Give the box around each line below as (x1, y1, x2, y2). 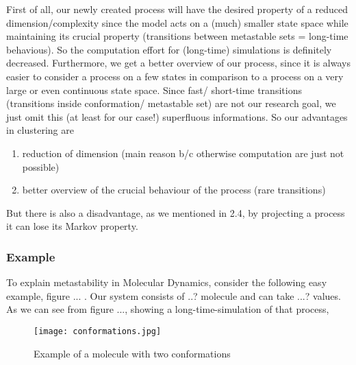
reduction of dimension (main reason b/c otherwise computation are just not (22, 145, 344, 160)
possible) (22, 159, 60, 174)
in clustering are (6, 123, 74, 137)
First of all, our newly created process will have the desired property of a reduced (6, 2, 348, 16)
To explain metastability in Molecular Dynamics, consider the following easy (6, 275, 327, 290)
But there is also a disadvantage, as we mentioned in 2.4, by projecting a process (6, 205, 345, 220)
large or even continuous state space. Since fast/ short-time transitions (6, 82, 302, 97)
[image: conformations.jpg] (34, 326, 162, 336)
